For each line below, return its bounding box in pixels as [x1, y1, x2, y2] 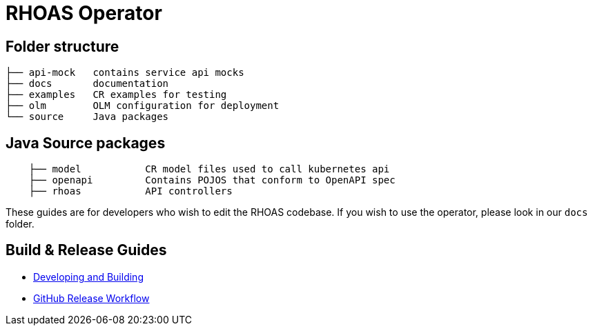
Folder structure [6, 37, 119, 55]
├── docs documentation [6, 78, 169, 90]
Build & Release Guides [6, 241, 167, 259]
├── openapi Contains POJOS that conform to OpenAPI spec [28, 174, 396, 186]
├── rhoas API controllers [28, 185, 233, 197]
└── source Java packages [6, 111, 169, 123]
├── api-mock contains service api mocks [6, 67, 244, 79]
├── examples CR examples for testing [6, 89, 227, 101]
